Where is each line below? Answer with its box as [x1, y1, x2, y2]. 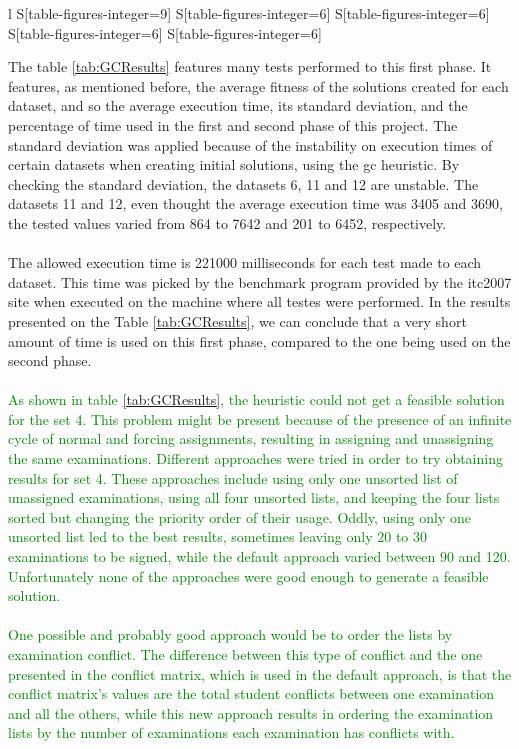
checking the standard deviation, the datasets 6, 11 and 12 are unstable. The [8, 173, 479, 194]
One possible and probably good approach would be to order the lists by [8, 624, 453, 645]
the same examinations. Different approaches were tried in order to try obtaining [8, 448, 503, 469]
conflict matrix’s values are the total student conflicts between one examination [8, 683, 495, 704]
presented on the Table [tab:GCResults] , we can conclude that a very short [8, 310, 467, 331]
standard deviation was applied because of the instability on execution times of [8, 134, 493, 155]
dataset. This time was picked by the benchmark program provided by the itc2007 [8, 271, 512, 292]
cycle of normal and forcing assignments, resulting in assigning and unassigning [8, 428, 494, 449]
